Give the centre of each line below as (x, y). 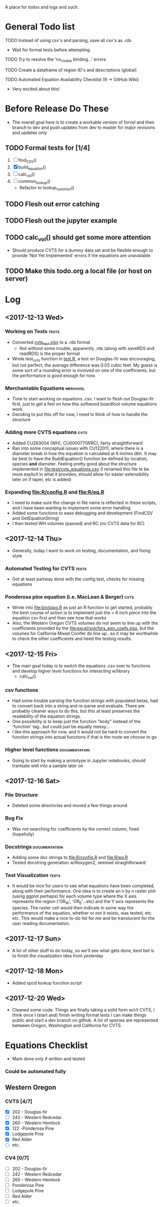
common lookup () (34, 182)
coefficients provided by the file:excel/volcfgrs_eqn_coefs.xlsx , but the (83, 628)
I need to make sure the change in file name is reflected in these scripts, (84, 503)
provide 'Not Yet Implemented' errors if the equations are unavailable (81, 256)
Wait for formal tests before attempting (51, 50)
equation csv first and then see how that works (59, 618)
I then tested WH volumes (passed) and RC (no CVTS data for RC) (78, 523)
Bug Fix (14, 818)
